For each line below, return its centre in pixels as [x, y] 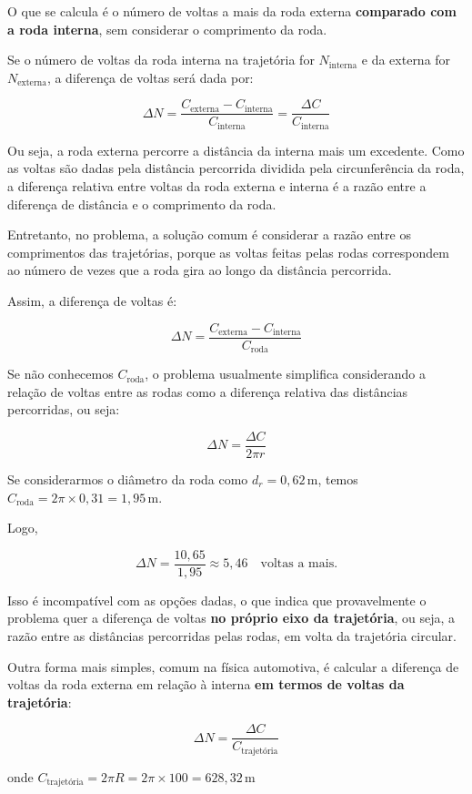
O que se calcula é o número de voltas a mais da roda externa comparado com [232, 11]
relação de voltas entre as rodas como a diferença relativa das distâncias [208, 391]
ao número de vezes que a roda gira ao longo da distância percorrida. [200, 270]
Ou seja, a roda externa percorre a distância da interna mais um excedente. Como [236, 150]
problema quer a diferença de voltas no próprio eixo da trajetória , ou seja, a [231, 618]
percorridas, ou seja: [64, 409]
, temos [338, 479]
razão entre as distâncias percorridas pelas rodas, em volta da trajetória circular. [232, 636]
